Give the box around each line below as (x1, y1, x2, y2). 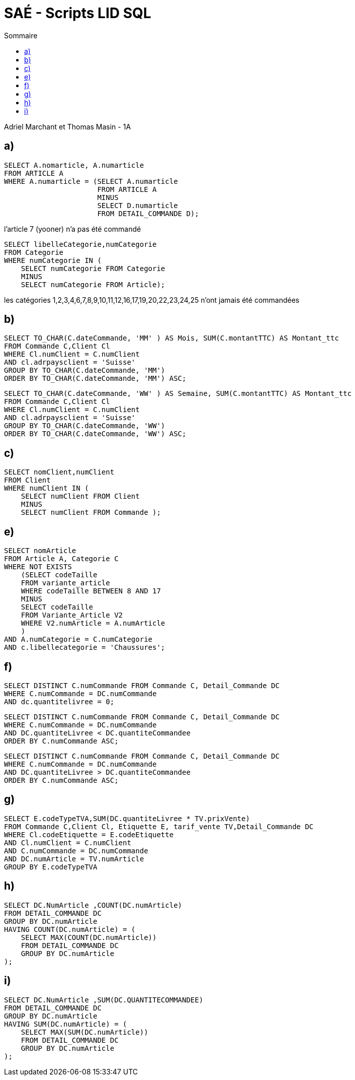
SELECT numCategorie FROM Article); (21, 280, 165, 289)
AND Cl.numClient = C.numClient (4, 838, 131, 847)
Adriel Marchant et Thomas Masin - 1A (4, 122, 131, 131)
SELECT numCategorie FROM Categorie (21, 264, 165, 273)
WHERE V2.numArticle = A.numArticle (21, 619, 165, 628)
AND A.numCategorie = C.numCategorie (4, 635, 153, 644)
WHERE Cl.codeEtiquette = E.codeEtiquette (4, 830, 174, 839)
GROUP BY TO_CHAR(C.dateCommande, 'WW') (4, 422, 165, 430)
